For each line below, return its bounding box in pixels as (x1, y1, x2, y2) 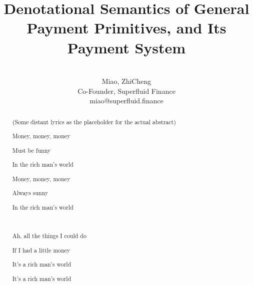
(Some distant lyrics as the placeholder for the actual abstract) (12, 117, 176, 126)
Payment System (67, 37, 186, 57)
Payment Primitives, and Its (26, 17, 226, 38)
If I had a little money (12, 246, 70, 254)
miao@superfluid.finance (89, 95, 163, 106)
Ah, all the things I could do (12, 232, 86, 240)
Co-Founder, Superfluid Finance (77, 85, 175, 96)
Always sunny (12, 189, 48, 197)
